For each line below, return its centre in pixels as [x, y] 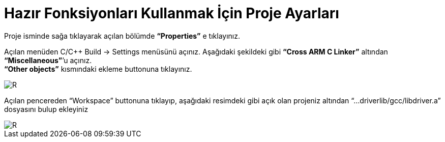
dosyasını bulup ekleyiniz [46, 109]
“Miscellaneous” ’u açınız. [48, 60]
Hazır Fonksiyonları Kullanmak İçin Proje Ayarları [172, 13]
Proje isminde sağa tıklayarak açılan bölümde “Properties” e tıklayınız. [122, 36]
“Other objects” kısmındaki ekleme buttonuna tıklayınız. [98, 69]
